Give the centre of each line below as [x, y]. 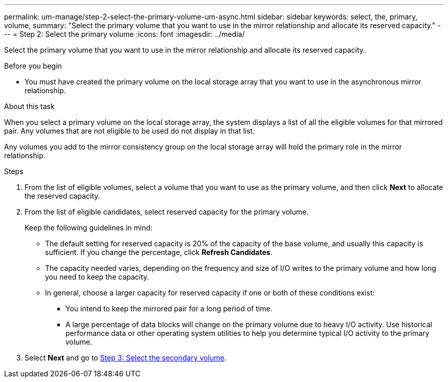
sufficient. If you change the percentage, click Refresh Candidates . [159, 252]
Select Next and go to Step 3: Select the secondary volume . [126, 358]
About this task [29, 106]
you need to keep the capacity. [97, 277]
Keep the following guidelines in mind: [89, 228]
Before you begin [33, 66]
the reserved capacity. [62, 196]
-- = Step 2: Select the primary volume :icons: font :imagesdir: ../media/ [125, 34]
